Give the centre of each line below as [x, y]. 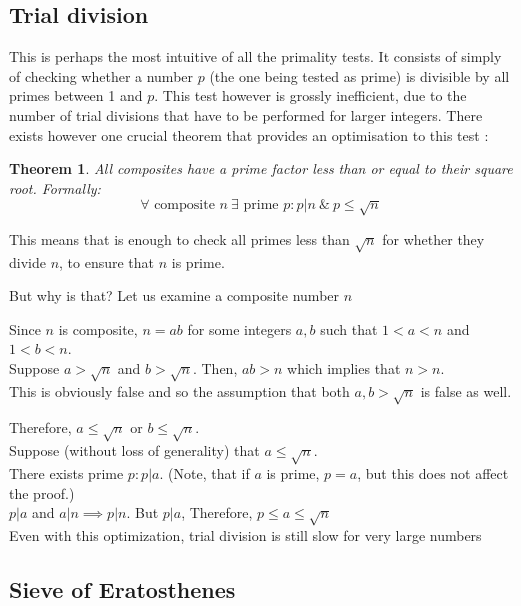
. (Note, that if [204, 472]
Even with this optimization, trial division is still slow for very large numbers [245, 534]
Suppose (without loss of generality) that [134, 450]
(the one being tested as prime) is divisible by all [359, 75]
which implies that [344, 367]
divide [27, 261]
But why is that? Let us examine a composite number [174, 295]
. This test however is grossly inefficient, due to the [310, 95]
